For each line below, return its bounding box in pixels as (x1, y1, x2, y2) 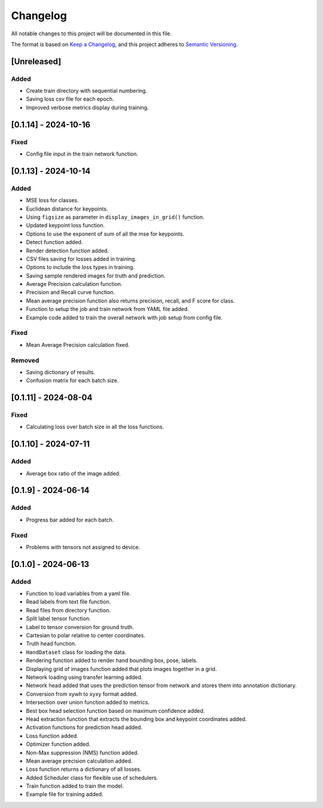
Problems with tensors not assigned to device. (26, 543, 141, 550)
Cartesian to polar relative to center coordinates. (26, 632, 146, 639)
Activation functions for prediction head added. (26, 724, 143, 731)
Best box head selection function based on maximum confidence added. (26, 707, 205, 714)
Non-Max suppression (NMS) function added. (26, 749, 139, 756)
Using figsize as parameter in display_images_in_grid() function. (26, 213, 205, 221)
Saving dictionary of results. (26, 368, 96, 376)
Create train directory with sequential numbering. (26, 87, 148, 94)
